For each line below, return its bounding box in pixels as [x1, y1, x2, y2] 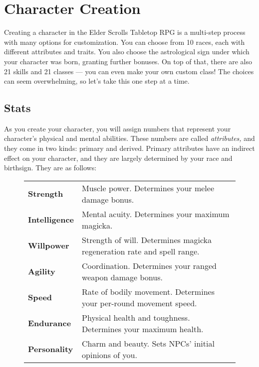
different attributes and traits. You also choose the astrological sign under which [4, 46, 250, 57]
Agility [28, 265, 55, 277]
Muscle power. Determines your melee [82, 182, 214, 194]
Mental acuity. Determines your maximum [82, 208, 230, 220]
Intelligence [28, 214, 74, 226]
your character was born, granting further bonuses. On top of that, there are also [4, 56, 252, 66]
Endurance [28, 317, 71, 329]
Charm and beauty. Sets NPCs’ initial [82, 337, 215, 349]
